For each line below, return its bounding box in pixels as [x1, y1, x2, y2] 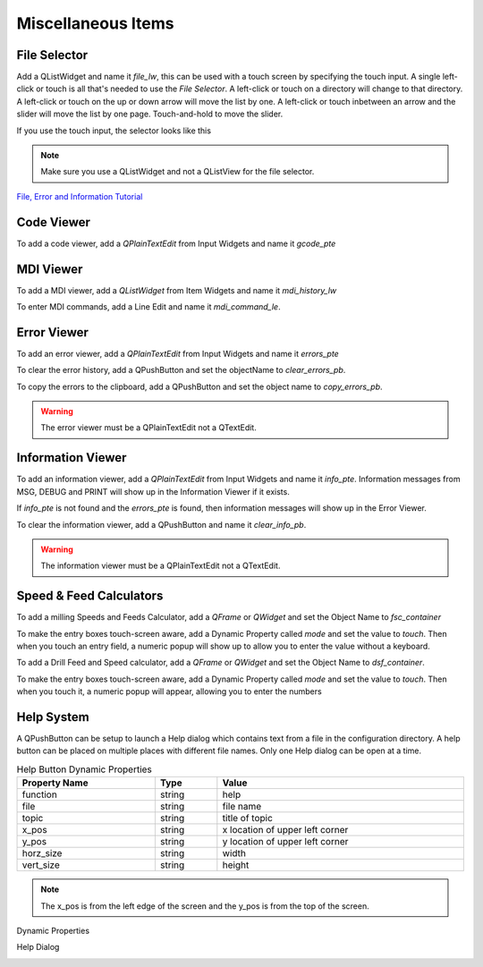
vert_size [21, 859, 60, 871]
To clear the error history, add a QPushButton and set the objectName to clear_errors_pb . [16, 365, 346, 376]
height [222, 859, 250, 871]
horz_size [21, 847, 63, 860]
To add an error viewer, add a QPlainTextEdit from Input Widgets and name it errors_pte [16, 348, 339, 359]
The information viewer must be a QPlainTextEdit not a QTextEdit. [40, 560, 281, 572]
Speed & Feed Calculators [16, 589, 164, 604]
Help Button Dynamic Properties [16, 763, 152, 776]
